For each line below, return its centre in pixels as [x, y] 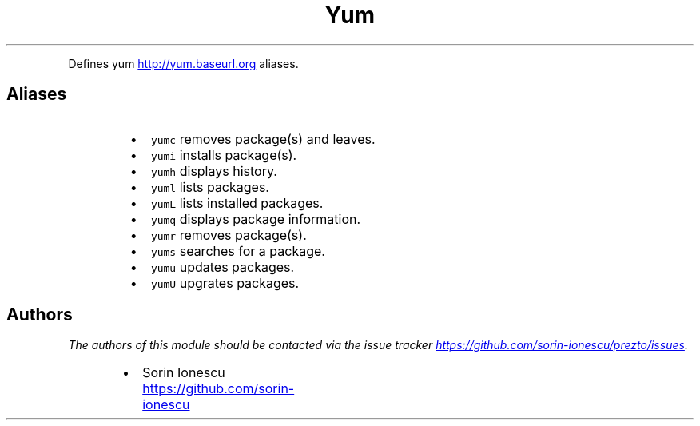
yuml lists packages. [210, 187]
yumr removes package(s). [229, 235]
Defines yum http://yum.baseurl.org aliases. [183, 63]
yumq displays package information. [256, 219]
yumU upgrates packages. [225, 283]
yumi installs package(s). [224, 155]
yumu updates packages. [223, 267]
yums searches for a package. [238, 251]
